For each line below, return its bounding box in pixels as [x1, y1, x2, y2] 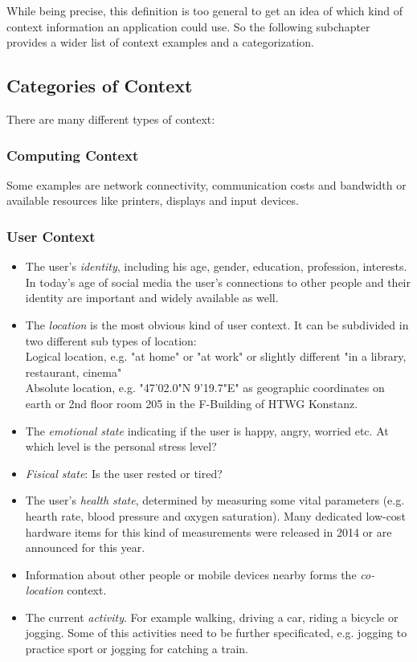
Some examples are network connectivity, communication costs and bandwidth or [6, 176, 407, 193]
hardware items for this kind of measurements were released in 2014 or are [25, 523, 392, 540]
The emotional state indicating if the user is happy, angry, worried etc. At [25, 422, 389, 439]
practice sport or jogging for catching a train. [25, 640, 248, 657]
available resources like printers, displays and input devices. [6, 192, 299, 209]
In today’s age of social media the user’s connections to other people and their [25, 273, 411, 290]
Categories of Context [6, 73, 193, 98]
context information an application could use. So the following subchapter [6, 18, 370, 35]
